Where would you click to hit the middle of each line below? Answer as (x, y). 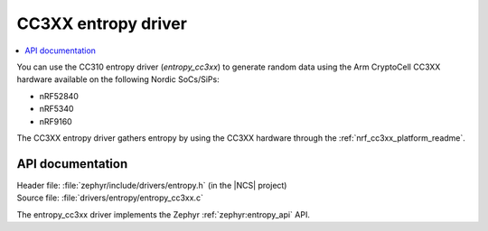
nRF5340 (56, 109)
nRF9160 (56, 121)
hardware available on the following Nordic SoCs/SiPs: (118, 79)
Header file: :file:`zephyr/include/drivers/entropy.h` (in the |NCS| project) (152, 185)
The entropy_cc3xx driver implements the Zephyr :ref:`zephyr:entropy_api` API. (164, 214)
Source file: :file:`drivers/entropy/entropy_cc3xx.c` (110, 198)
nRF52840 (59, 96)
